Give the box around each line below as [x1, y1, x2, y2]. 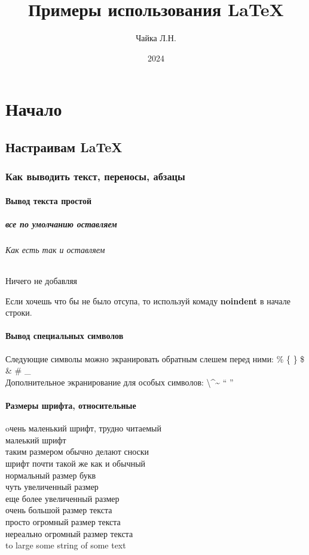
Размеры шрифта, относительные [5, 399, 136, 412]
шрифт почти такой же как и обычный [5, 457, 146, 470]
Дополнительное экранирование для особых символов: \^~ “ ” [5, 375, 234, 388]
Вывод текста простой [5, 194, 92, 206]
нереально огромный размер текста [5, 527, 133, 539]
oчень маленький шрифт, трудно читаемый [5, 422, 161, 434]
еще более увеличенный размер [5, 492, 120, 504]
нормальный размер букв [5, 468, 96, 481]
